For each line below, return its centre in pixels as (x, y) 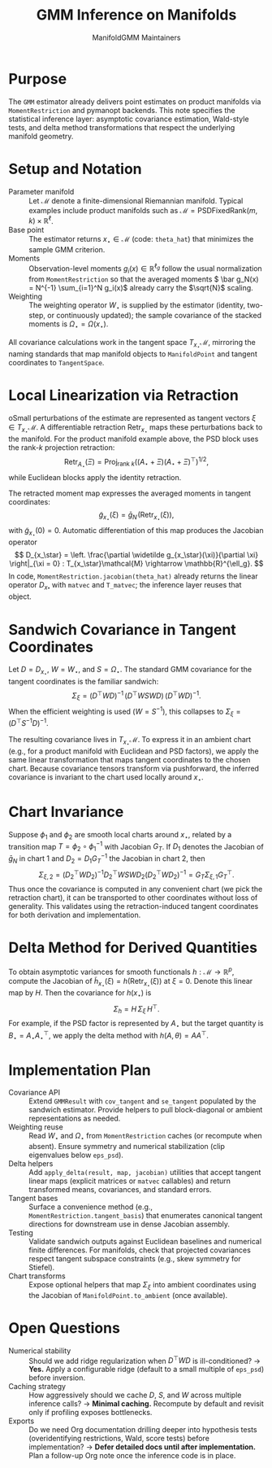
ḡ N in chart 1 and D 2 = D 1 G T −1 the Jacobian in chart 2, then (107, 859)
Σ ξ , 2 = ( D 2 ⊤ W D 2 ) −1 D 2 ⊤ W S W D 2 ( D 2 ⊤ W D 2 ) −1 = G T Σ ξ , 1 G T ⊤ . (136, 875)
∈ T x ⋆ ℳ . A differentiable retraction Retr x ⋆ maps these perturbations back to (136, 429)
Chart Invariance (66, 812)
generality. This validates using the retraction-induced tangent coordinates (134, 907)
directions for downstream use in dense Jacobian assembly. (129, 1224)
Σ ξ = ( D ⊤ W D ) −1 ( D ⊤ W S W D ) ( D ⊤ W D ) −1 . (136, 695)
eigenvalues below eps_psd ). (76, 1155)
